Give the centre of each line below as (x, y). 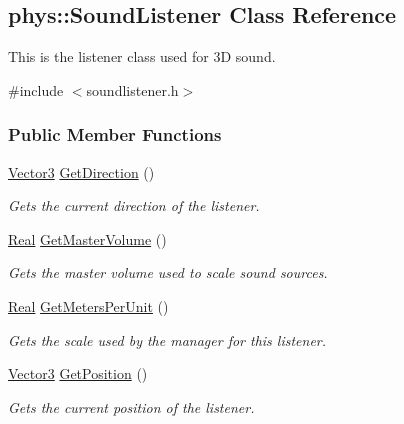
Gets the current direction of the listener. (134, 205)
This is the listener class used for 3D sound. (142, 56)
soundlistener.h (132, 89)
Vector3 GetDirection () (81, 171)
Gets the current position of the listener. (131, 406)
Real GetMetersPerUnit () (88, 305)
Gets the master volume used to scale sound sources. (168, 272)
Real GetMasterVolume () (87, 238)
